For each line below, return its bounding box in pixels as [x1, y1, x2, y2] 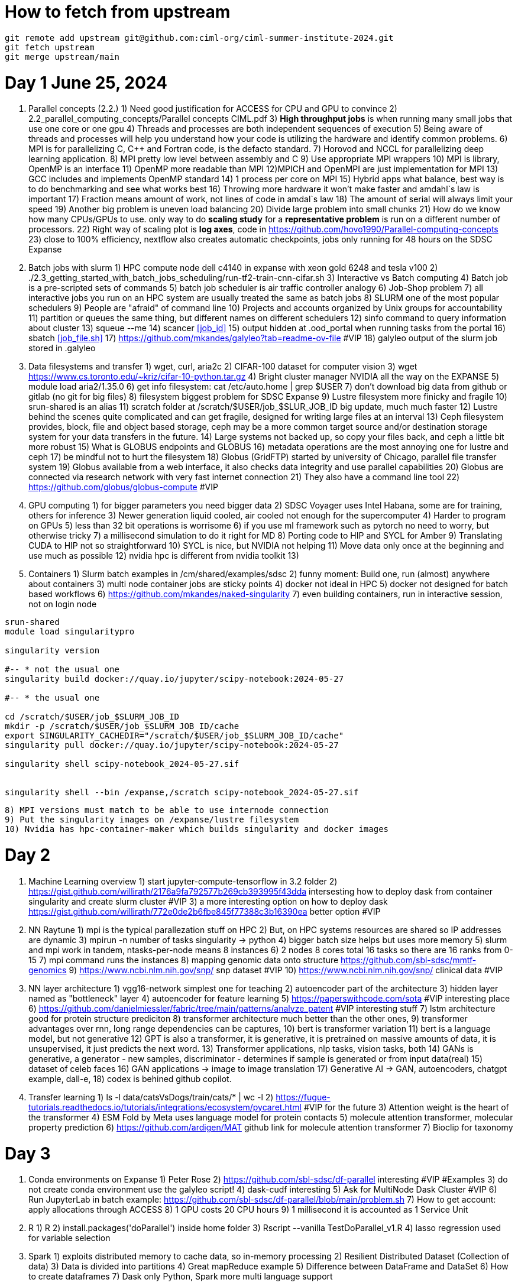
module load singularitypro [5, 627, 135, 637]
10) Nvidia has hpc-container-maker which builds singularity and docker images [5, 824, 389, 834]
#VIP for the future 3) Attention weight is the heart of [303, 1102, 509, 1112]
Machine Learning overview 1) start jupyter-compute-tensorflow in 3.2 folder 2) [28, 876, 338, 886]
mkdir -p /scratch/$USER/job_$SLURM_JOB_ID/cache [5, 721, 239, 731]
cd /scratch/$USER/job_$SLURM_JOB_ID [5, 712, 180, 722]
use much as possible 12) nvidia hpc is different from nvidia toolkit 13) [28, 550, 299, 561]
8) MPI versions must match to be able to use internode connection [5, 805, 329, 815]
